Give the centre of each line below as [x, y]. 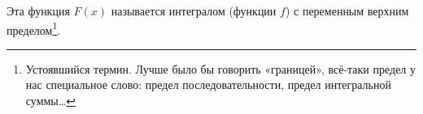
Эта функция [38, 11]
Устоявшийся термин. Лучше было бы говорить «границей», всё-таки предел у [221, 68]
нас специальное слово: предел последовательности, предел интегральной [208, 84]
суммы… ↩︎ [50, 101]
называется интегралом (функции [194, 11]
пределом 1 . [34, 28]
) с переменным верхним [347, 11]
